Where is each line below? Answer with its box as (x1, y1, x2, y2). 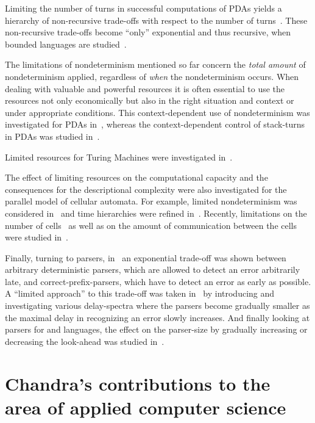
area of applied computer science (5, 394, 286, 419)
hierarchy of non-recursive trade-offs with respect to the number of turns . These (5, 13, 308, 26)
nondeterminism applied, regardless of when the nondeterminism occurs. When (5, 70, 299, 82)
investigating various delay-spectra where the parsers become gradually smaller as (5, 299, 310, 312)
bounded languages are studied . (5, 37, 127, 50)
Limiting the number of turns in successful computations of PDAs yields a (5, 2, 282, 14)
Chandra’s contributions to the (5, 371, 271, 396)
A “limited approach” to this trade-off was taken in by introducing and (5, 287, 275, 300)
